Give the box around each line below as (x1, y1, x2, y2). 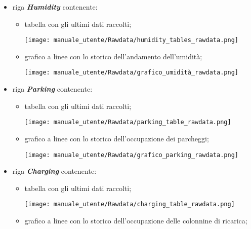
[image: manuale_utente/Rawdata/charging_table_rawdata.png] (24, 201, 235, 208)
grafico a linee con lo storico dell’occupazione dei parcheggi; (24, 133, 209, 143)
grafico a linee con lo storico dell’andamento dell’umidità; (24, 51, 202, 61)
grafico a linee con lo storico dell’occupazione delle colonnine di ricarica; (24, 215, 247, 226)
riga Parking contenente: (12, 84, 93, 94)
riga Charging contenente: (12, 166, 97, 176)
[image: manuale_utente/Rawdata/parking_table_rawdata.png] (24, 119, 231, 126)
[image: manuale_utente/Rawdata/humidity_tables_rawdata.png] (24, 36, 238, 44)
